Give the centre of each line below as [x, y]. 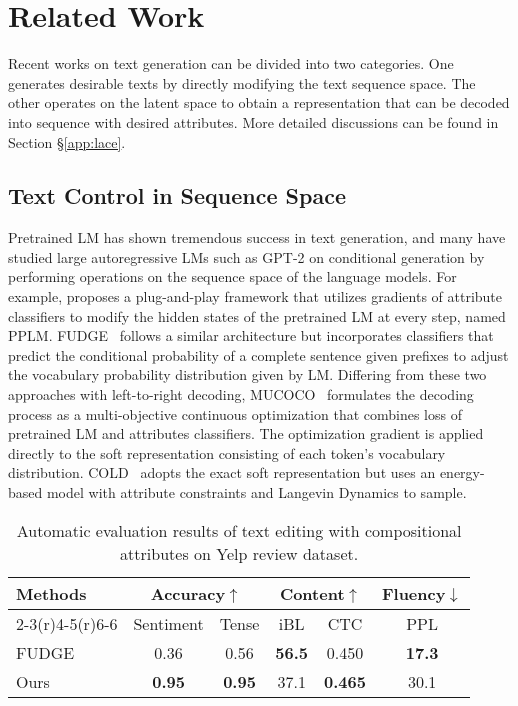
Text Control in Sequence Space [177, 195]
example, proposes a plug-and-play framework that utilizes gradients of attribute [255, 296]
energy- [462, 472]
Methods [51, 593]
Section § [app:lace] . [67, 141]
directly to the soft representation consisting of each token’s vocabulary [227, 452]
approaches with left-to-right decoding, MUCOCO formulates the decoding [241, 394]
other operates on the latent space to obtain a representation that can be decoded [259, 102]
